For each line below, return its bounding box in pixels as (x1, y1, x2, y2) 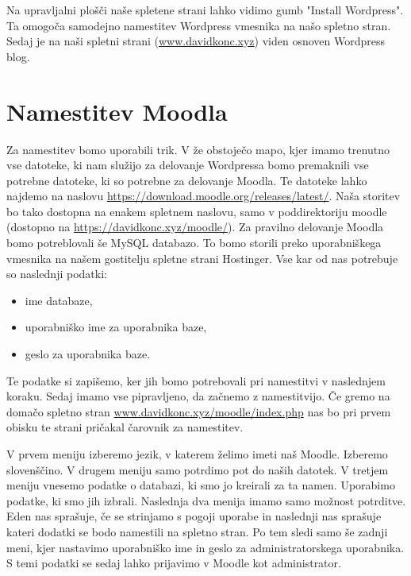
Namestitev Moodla (6, 95, 228, 127)
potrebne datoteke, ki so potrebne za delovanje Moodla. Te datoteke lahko (6, 172, 367, 188)
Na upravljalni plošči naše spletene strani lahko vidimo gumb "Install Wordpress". (6, 2, 404, 17)
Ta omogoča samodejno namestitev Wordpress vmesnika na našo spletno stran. (6, 17, 391, 33)
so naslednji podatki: (6, 265, 107, 282)
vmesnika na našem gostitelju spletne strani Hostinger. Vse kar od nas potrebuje (6, 249, 398, 266)
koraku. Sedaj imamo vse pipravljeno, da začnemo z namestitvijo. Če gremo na (6, 388, 390, 404)
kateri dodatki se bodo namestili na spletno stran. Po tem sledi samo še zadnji (6, 523, 388, 539)
